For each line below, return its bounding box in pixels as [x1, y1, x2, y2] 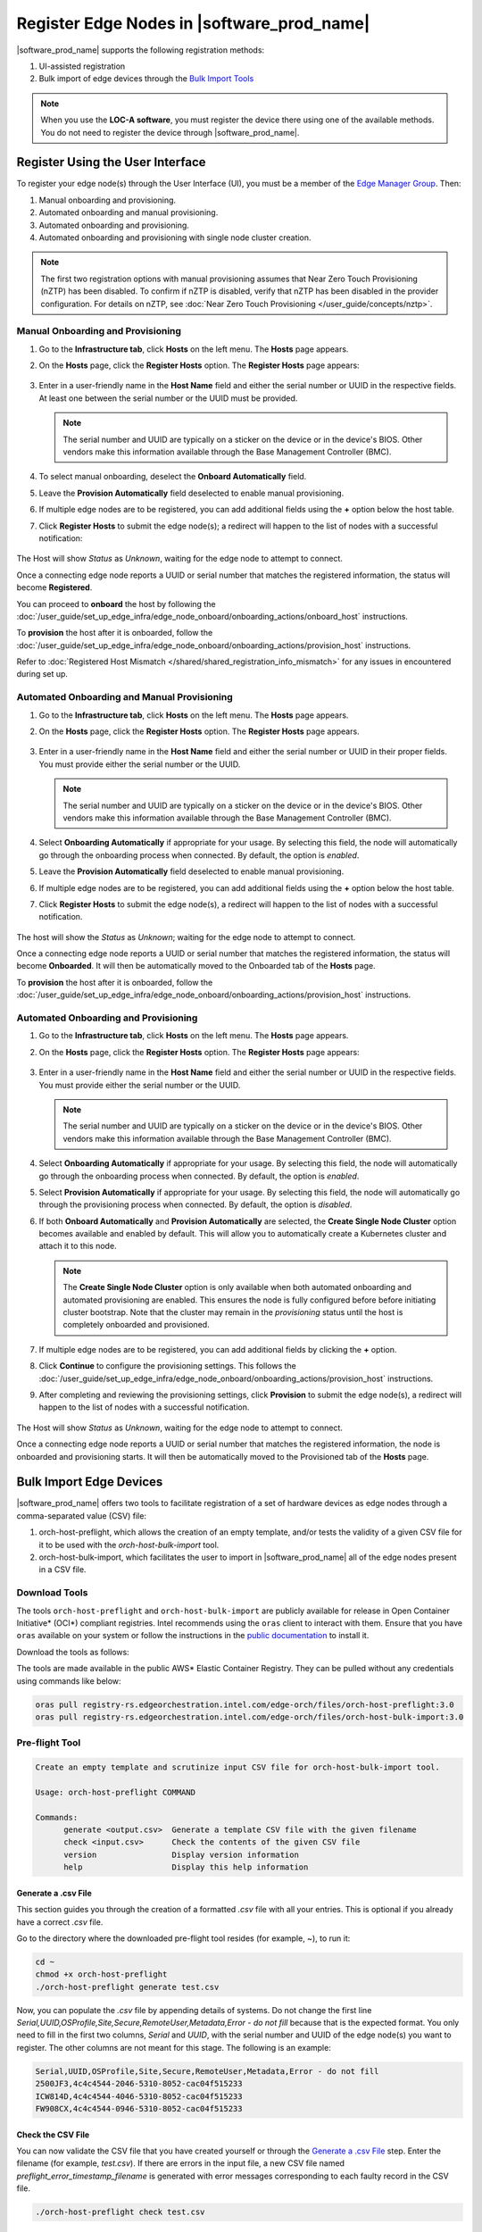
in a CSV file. [38, 1564, 87, 1575]
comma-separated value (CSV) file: [16, 1510, 147, 1521]
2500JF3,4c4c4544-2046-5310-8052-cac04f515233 [35, 2078, 243, 2089]
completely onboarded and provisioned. [62, 1320, 210, 1330]
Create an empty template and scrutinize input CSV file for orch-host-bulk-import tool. [35, 1762, 441, 1772]
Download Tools [16, 1587, 88, 1599]
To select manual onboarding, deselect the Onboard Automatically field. [38, 471, 307, 482]
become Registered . [16, 582, 93, 593]
